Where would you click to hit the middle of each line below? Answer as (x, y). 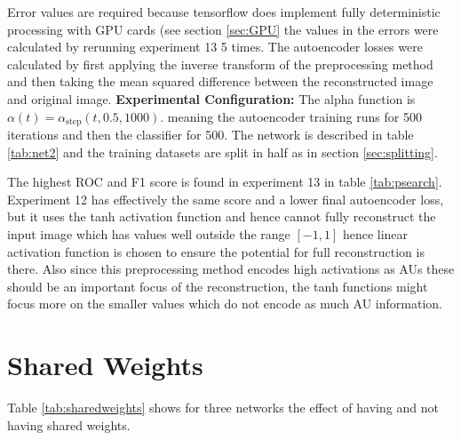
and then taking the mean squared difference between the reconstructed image (220, 81)
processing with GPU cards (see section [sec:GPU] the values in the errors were (223, 29)
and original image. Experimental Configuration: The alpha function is (211, 98)
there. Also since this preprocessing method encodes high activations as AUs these (231, 269)
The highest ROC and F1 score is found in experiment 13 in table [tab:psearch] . (225, 182)
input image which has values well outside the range (149, 233)
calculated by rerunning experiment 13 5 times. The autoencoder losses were (215, 47)
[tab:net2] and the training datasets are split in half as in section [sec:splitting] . (223, 152)
